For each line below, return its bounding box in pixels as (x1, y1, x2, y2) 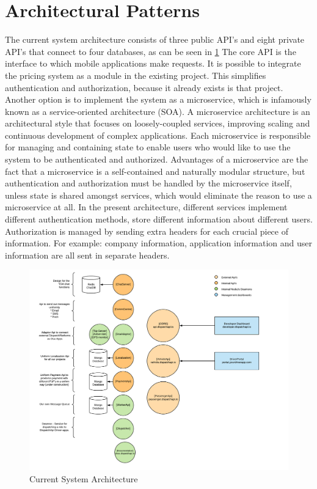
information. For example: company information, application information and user (5, 237, 313, 249)
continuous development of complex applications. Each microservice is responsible (5, 128, 311, 141)
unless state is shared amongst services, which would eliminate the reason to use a (5, 188, 312, 201)
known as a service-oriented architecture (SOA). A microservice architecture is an (5, 105, 310, 117)
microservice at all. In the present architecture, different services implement (5, 200, 288, 213)
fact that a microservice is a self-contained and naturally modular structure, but (5, 164, 305, 177)
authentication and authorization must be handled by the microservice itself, (5, 177, 292, 189)
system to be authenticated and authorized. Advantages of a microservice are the (5, 153, 308, 166)
